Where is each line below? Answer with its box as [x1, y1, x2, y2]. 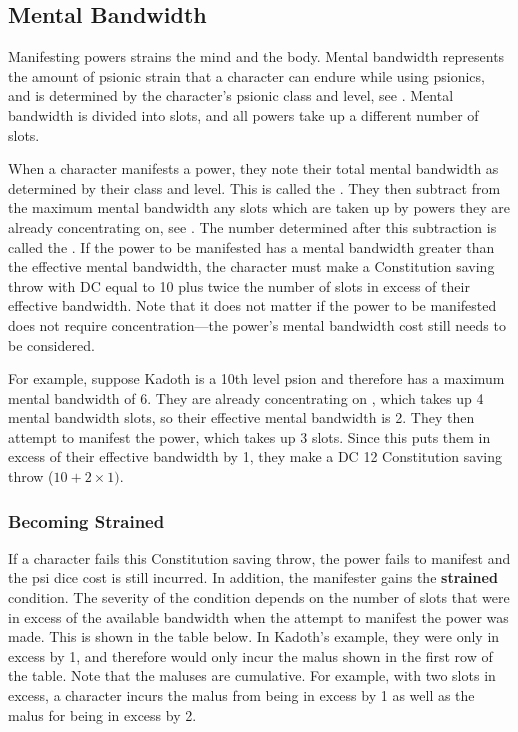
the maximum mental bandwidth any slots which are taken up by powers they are [8, 197, 510, 218]
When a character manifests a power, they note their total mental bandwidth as [8, 158, 499, 179]
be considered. [8, 334, 95, 355]
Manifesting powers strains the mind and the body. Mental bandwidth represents [8, 46, 505, 67]
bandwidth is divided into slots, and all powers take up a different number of [8, 104, 479, 125]
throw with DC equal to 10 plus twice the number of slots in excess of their [8, 275, 470, 296]
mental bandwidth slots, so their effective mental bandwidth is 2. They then [8, 407, 475, 428]
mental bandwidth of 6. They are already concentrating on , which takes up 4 [8, 387, 484, 408]
